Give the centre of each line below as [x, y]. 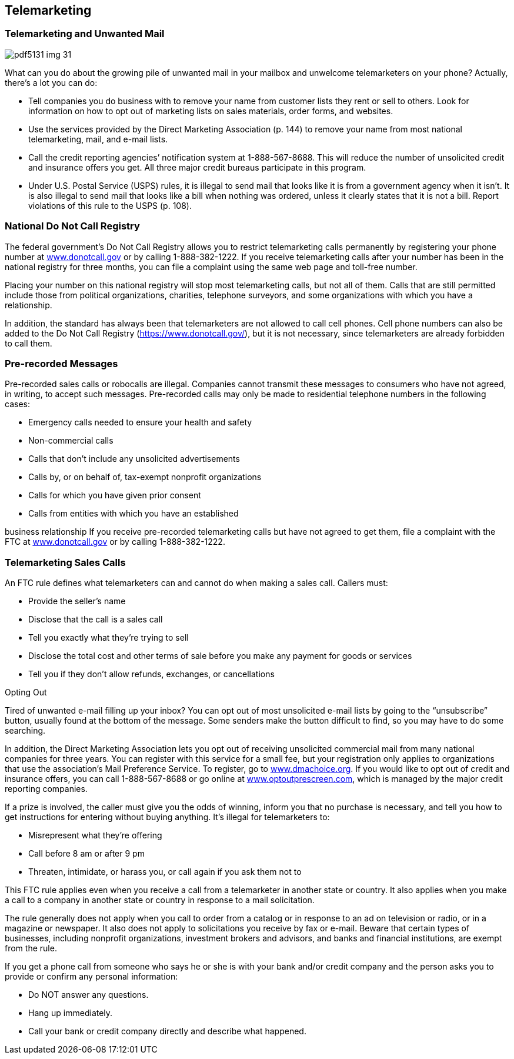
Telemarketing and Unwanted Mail [85, 34]
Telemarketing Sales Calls [65, 562]
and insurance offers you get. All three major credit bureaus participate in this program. [197, 167]
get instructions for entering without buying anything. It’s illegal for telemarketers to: [167, 817]
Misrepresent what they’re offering [95, 835]
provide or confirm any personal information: [91, 977]
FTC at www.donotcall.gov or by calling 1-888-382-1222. [115, 542]
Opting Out [26, 692]
